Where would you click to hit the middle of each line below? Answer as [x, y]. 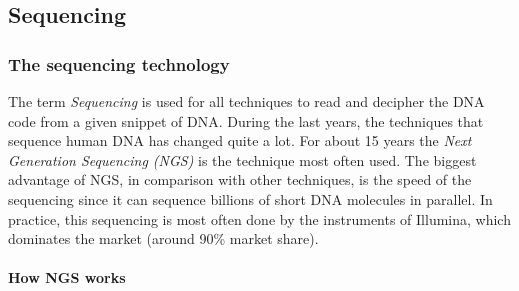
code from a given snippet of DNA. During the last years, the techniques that [246, 120]
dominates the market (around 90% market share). [163, 238]
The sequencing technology [119, 63]
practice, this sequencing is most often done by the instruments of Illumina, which [259, 218]
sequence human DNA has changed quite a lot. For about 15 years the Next [240, 140]
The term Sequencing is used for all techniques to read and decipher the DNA [246, 101]
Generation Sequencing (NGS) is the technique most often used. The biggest [242, 159]
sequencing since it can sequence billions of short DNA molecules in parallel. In [250, 198]
